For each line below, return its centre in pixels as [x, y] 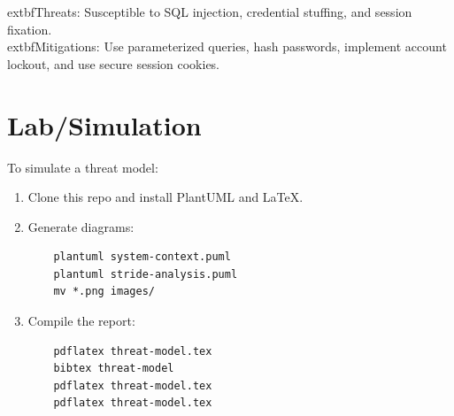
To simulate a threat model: [83, 167]
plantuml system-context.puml [142, 257]
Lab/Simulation [104, 124]
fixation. [30, 29]
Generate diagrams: [81, 226]
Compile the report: [81, 321]
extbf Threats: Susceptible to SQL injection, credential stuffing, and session [210, 12]
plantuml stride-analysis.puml [146, 274]
